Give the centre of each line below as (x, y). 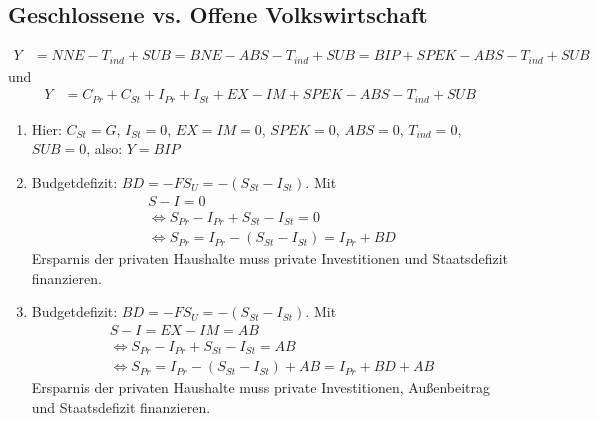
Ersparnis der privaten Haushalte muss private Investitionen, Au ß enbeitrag (261, 387)
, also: (104, 148)
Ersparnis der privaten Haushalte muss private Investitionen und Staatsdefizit (269, 258)
